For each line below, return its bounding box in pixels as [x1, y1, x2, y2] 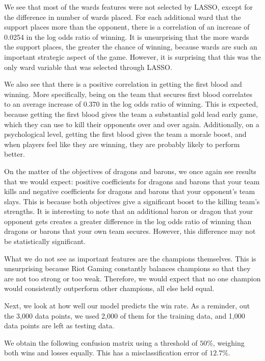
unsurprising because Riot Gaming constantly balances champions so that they [4, 263, 251, 274]
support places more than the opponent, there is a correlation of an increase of [4, 21, 250, 32]
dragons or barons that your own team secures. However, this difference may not [4, 226, 256, 236]
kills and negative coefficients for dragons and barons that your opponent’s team [4, 186, 255, 197]
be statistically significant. [4, 236, 86, 247]
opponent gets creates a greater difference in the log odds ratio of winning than [4, 215, 252, 226]
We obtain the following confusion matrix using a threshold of [4, 337, 198, 348]
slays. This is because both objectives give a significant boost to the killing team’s [4, 196, 260, 206]
